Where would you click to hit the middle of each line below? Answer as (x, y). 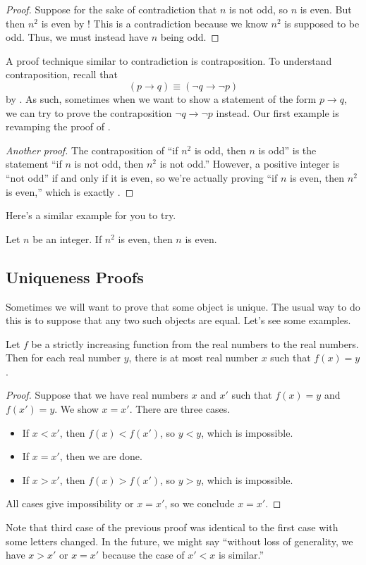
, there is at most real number (194, 358)
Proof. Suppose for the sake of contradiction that (111, 9)
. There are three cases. (180, 409)
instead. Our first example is (277, 112)
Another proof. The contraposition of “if (92, 150)
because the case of (143, 555)
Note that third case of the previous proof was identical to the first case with (172, 527)
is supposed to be (322, 23)
